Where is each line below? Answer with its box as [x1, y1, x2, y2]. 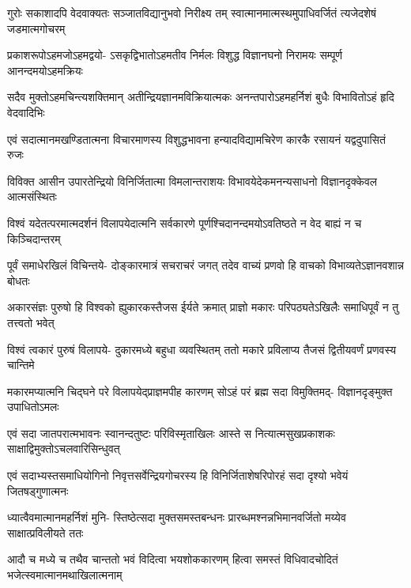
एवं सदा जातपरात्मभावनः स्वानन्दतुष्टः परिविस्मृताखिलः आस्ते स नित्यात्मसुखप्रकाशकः [7, 424, 335, 441]
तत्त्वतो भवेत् [7, 314, 55, 330]
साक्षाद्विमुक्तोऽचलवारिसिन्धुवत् [7, 440, 120, 457]
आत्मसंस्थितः [7, 188, 57, 205]
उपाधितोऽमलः [7, 398, 59, 415]
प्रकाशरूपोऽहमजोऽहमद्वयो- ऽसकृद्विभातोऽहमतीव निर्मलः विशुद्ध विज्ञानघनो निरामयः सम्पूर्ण [7, 47, 342, 63]
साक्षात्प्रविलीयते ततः [7, 524, 84, 541]
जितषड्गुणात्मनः [7, 482, 69, 499]
